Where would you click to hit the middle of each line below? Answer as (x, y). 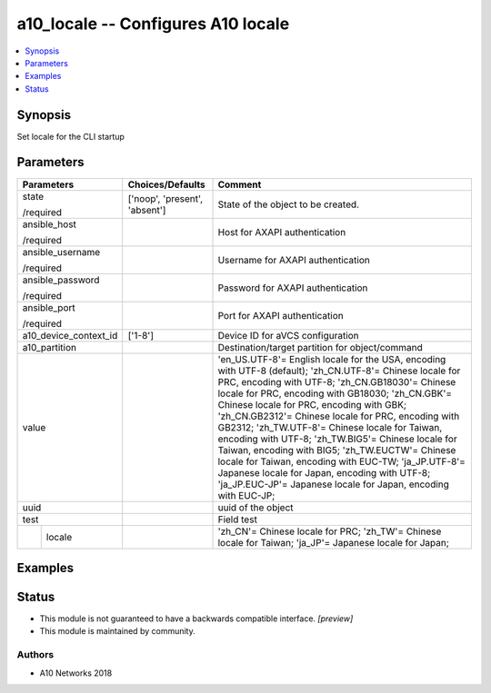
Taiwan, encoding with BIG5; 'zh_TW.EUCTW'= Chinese (337, 450)
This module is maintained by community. (117, 631)
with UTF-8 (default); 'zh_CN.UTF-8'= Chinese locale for (339, 371)
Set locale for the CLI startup (70, 136)
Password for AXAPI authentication (293, 288)
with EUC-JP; (246, 495)
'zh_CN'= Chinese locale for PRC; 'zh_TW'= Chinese (330, 531)
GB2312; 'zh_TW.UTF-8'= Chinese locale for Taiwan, (330, 427)
